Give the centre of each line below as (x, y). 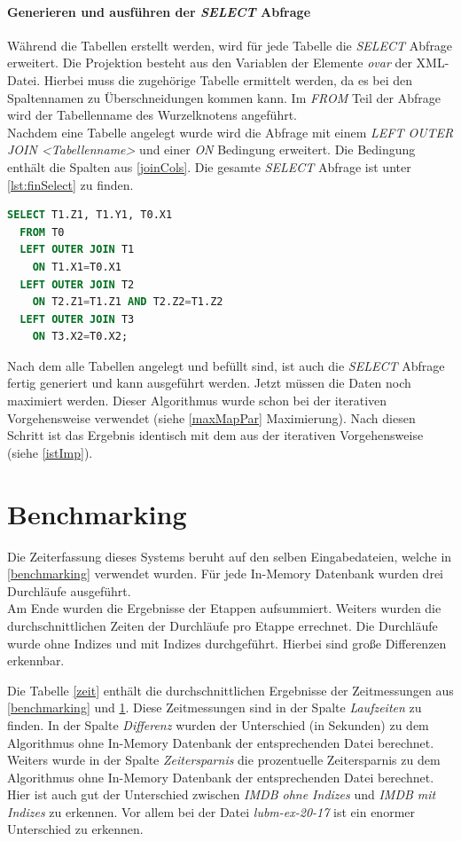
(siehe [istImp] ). (50, 452)
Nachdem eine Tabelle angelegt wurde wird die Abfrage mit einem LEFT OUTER (230, 132)
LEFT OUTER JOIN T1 (77, 250)
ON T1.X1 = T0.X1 (77, 267)
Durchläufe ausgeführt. (69, 590)
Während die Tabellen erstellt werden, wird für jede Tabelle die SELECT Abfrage (230, 45)
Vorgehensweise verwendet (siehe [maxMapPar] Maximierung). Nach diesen (211, 417)
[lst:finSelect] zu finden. (70, 184)
